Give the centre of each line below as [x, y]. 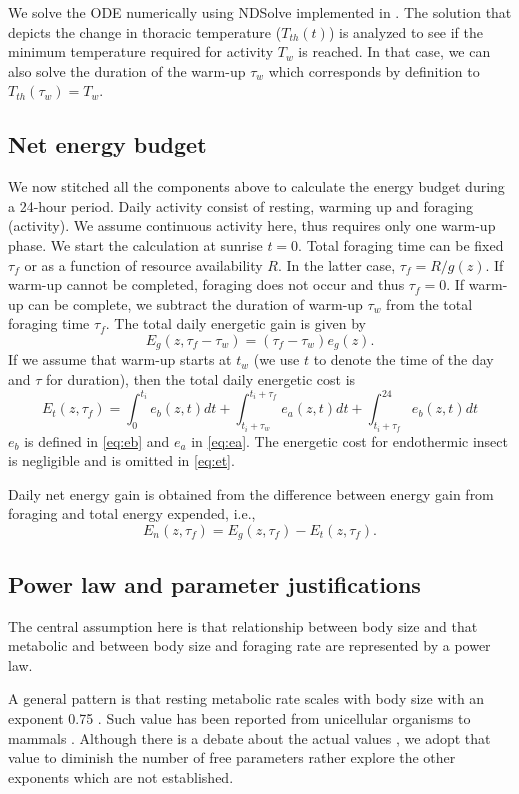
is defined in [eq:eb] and [97, 440]
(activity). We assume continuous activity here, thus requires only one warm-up [252, 225]
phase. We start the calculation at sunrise [135, 244]
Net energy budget [107, 144]
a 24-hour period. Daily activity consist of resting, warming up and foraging [241, 205]
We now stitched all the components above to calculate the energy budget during [256, 186]
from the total [429, 303]
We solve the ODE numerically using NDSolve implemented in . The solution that [260, 12]
